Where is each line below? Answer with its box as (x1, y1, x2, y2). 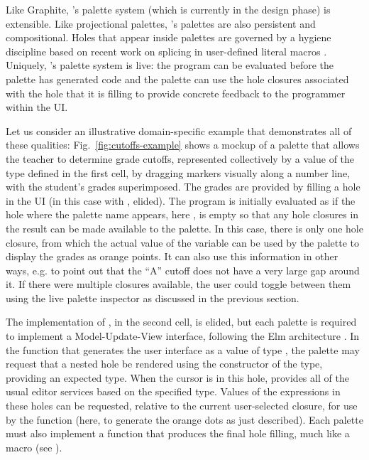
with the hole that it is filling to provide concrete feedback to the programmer (6, 85, 346, 100)
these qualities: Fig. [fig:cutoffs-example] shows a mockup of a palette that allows (6, 137, 360, 152)
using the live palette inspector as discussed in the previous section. (6, 290, 299, 305)
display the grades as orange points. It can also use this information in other (6, 249, 338, 264)
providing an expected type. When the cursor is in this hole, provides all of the (6, 370, 349, 385)
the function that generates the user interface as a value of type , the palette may (6, 342, 360, 357)
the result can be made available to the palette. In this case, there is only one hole (6, 220, 363, 235)
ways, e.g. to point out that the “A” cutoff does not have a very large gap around (6, 262, 360, 277)
